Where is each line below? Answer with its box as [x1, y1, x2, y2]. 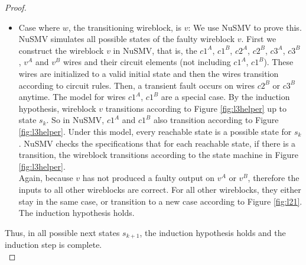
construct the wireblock [18, 44, 104, 56]
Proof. [5, 1, 27, 13]
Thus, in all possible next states [5, 226, 120, 238]
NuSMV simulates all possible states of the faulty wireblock [18, 33, 235, 45]
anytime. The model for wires [18, 91, 126, 103]
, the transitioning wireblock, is [68, 21, 182, 33]
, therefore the [248, 172, 300, 184]
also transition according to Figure [153, 114, 279, 126]
